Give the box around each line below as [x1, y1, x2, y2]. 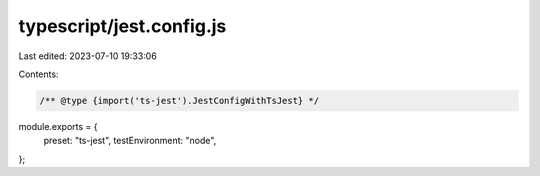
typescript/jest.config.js [18, 15, 227, 37]
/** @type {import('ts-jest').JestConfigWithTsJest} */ [39, 95, 320, 106]
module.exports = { [18, 120, 98, 132]
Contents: [18, 68, 59, 80]
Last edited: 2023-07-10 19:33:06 [18, 50, 157, 62]
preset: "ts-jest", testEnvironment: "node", [43, 135, 217, 147]
